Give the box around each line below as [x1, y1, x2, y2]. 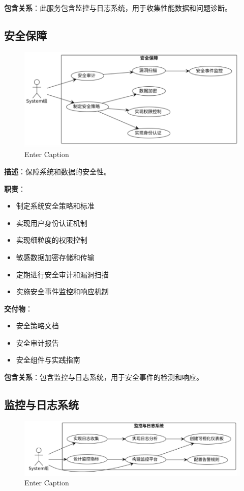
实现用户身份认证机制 [16, 217, 87, 228]
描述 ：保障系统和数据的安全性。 [4, 166, 111, 176]
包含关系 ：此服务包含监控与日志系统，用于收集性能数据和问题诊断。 [4, 3, 232, 13]
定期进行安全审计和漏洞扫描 [16, 269, 109, 279]
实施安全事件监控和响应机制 [16, 286, 109, 297]
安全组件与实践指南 [16, 354, 80, 365]
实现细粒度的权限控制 [16, 235, 87, 245]
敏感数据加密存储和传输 [16, 251, 95, 262]
